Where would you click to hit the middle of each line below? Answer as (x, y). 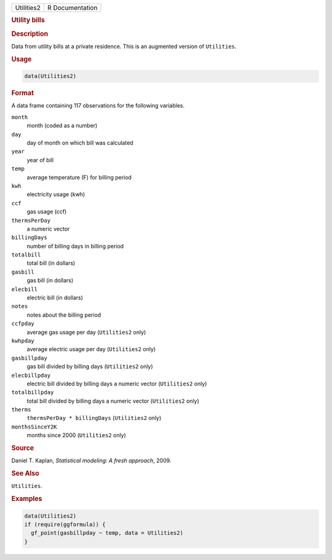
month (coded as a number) (62, 125)
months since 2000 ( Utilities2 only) (76, 435)
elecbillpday (31, 375)
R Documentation (72, 8)
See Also (25, 473)
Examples (27, 499)
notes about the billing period (64, 315)
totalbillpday (33, 392)
